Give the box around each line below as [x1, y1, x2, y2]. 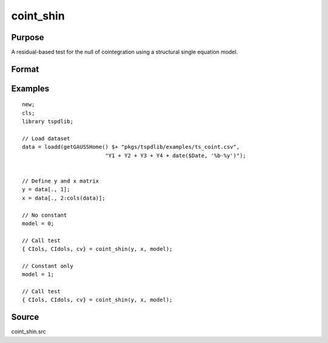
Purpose [11, 32, 44, 42]
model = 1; [22, 271, 55, 278]
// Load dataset [22, 135, 70, 142]
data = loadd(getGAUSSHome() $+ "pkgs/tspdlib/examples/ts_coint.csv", [22, 143, 240, 151]
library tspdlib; [22, 118, 73, 125]
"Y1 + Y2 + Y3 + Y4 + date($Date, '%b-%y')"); [105, 152, 247, 159]
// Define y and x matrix [22, 178, 100, 185]
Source [11, 312, 39, 322]
